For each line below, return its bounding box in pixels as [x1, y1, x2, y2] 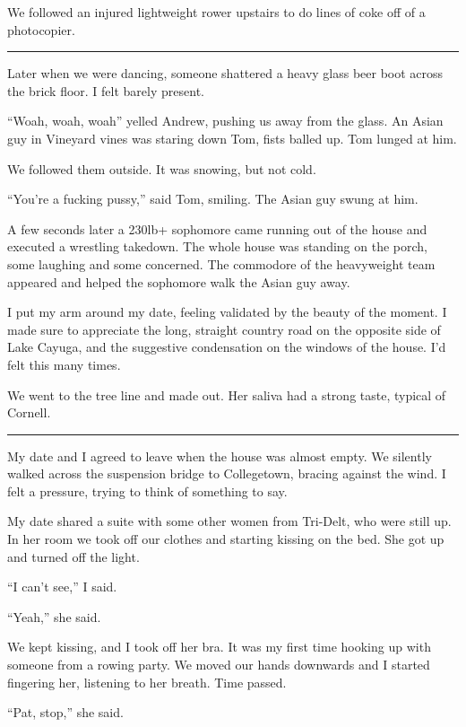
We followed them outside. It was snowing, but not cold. [7, 159, 316, 178]
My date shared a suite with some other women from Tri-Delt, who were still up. [7, 512, 452, 530]
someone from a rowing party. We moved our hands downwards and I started [7, 655, 430, 674]
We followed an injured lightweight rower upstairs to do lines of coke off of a [7, 3, 426, 21]
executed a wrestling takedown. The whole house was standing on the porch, [7, 237, 427, 256]
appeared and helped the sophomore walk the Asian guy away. [7, 272, 350, 291]
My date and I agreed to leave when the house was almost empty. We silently [7, 446, 432, 465]
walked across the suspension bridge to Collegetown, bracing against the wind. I [7, 464, 446, 483]
